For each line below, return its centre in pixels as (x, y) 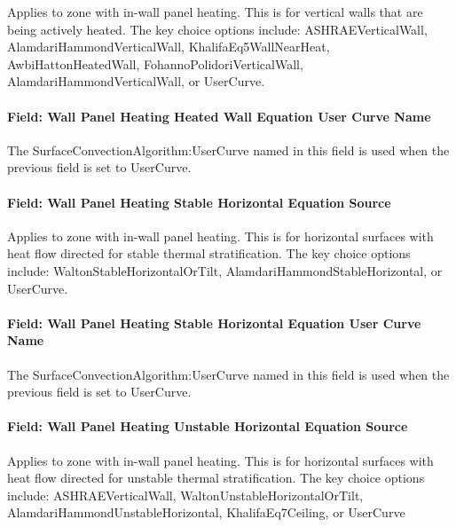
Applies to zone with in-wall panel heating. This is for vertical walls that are (215, 12)
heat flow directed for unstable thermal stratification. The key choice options (216, 478)
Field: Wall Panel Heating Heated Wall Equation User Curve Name (219, 116)
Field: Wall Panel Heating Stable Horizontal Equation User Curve (214, 322)
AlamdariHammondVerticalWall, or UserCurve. (136, 81)
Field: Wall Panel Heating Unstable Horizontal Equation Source (208, 426)
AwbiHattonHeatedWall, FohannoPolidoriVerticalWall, (155, 63)
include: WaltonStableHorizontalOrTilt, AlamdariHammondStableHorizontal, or (225, 270)
